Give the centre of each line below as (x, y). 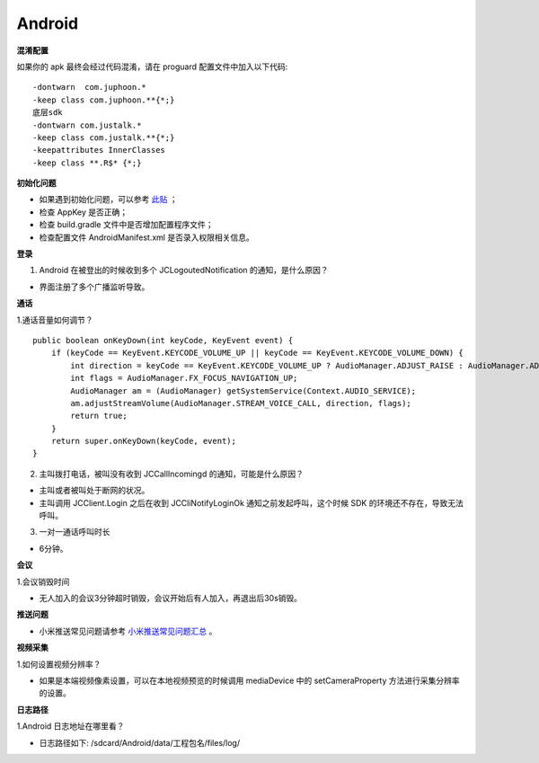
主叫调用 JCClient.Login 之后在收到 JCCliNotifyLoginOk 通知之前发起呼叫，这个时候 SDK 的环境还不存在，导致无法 (252, 502)
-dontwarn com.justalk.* (87, 125)
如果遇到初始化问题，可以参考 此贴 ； (108, 200)
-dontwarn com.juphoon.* (90, 87)
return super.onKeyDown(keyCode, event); (144, 441)
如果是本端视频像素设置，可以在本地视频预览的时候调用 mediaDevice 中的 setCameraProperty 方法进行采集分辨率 (249, 680)
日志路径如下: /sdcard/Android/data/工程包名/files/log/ (140, 742)
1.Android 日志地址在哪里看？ (71, 726)
